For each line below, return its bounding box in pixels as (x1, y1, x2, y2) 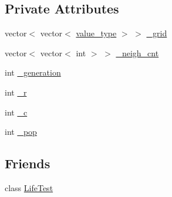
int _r (5, 86, 27, 98)
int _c (5, 106, 28, 118)
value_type (76, 27, 117, 39)
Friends (5, 154, 50, 172)
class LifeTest (5, 181, 53, 193)
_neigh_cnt (116, 46, 159, 59)
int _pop (5, 125, 37, 138)
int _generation (5, 66, 61, 79)
